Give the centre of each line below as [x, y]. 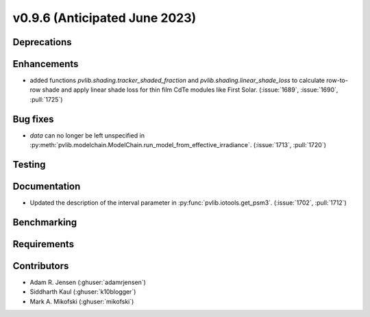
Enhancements [46, 64]
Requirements [44, 244]
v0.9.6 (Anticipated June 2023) [104, 18]
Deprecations [42, 42]
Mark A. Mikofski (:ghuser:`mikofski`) [82, 301]
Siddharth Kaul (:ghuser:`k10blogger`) [83, 292]
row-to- [337, 80]
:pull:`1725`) [46, 99]
